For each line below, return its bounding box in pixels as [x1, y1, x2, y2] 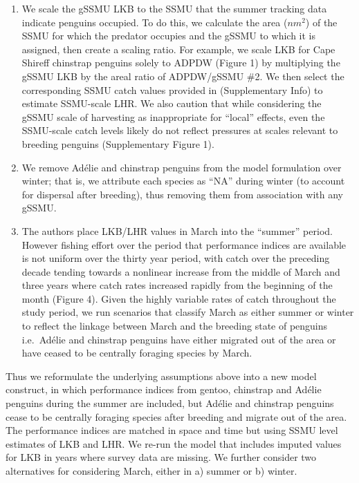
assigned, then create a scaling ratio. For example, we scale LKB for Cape [21, 41, 335, 56]
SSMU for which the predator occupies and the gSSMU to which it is [21, 28, 315, 43]
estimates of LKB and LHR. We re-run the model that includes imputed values [6, 436, 342, 451]
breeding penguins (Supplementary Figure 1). [21, 136, 214, 151]
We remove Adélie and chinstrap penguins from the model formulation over [21, 160, 342, 174]
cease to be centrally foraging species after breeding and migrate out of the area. [6, 409, 347, 424]
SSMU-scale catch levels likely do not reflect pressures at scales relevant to [21, 123, 338, 138]
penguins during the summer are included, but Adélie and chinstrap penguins [6, 396, 334, 410]
